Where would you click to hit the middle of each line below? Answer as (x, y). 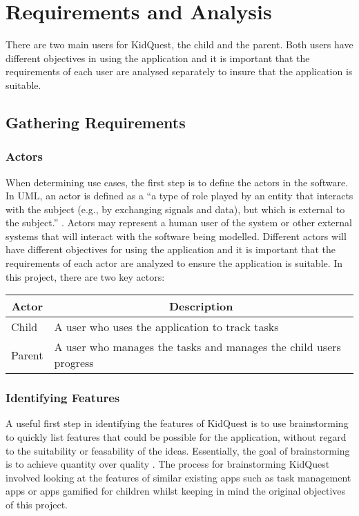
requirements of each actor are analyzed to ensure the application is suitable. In (174, 263)
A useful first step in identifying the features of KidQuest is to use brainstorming (177, 423)
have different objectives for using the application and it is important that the (171, 249)
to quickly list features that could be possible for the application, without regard (176, 437)
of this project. (37, 505)
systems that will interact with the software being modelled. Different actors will (176, 236)
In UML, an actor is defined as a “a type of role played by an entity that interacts (179, 196)
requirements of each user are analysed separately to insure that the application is (179, 71)
